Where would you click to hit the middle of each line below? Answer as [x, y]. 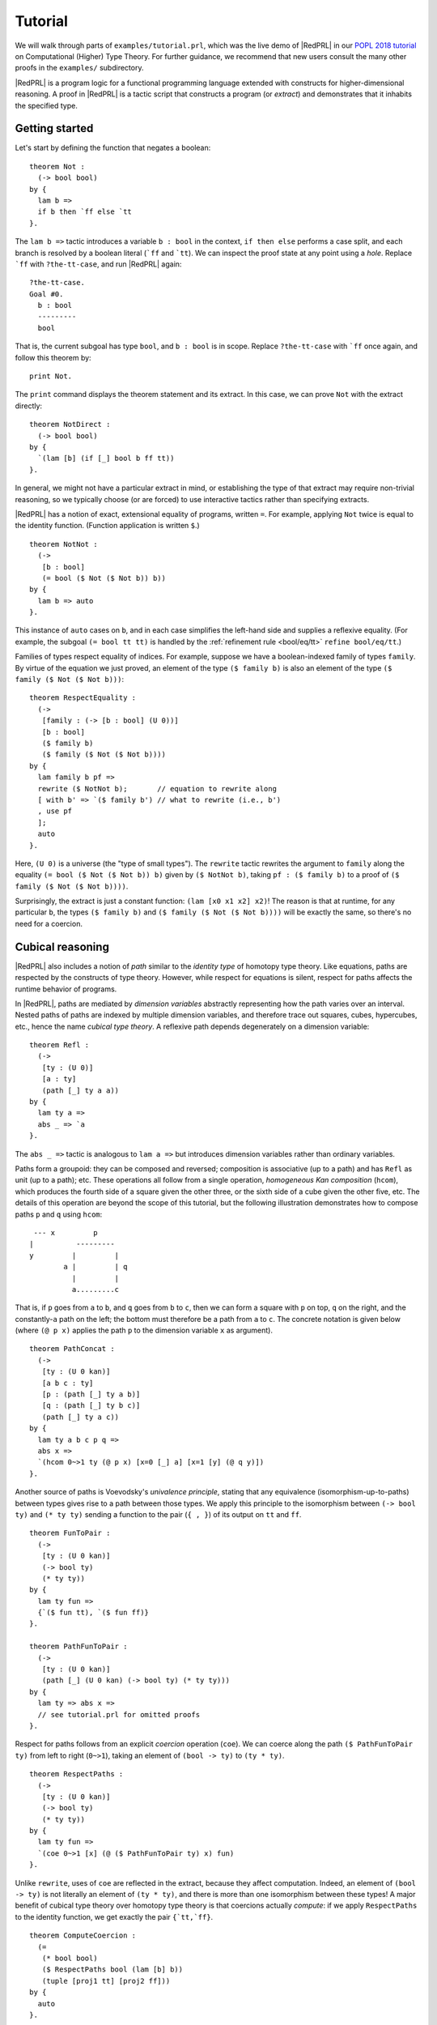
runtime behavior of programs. [66, 989]
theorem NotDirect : [70, 424]
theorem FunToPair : [70, 1533]
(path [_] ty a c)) [81, 1417]
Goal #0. [47, 294]
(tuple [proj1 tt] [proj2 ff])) [106, 1981]
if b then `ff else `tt [85, 212]
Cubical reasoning [62, 946]
